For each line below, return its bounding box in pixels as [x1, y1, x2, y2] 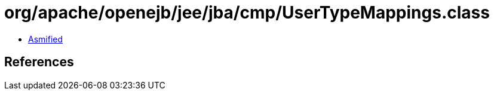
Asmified [28, 33, 63, 44]
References [4, 54, 74, 70]
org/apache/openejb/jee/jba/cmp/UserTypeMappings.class [4, 2, 490, 23]
